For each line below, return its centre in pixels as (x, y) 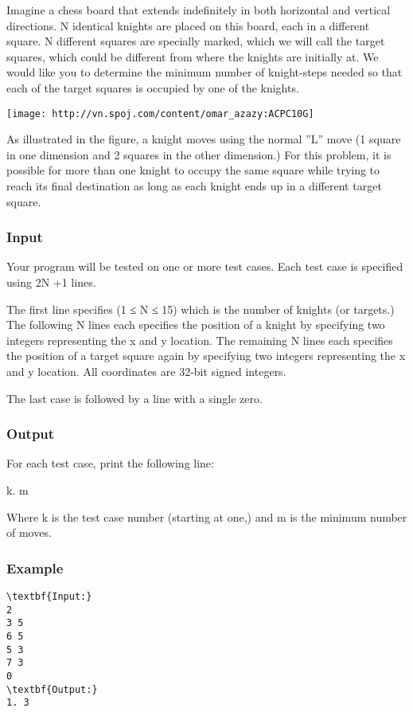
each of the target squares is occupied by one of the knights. (153, 87)
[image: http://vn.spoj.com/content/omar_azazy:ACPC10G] (160, 113)
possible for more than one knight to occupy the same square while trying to (193, 170)
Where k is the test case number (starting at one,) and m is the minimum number (207, 516)
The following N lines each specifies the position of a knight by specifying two (196, 325)
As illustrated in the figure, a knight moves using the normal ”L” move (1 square (204, 139)
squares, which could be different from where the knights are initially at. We (193, 56)
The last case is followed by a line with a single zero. (134, 398)
